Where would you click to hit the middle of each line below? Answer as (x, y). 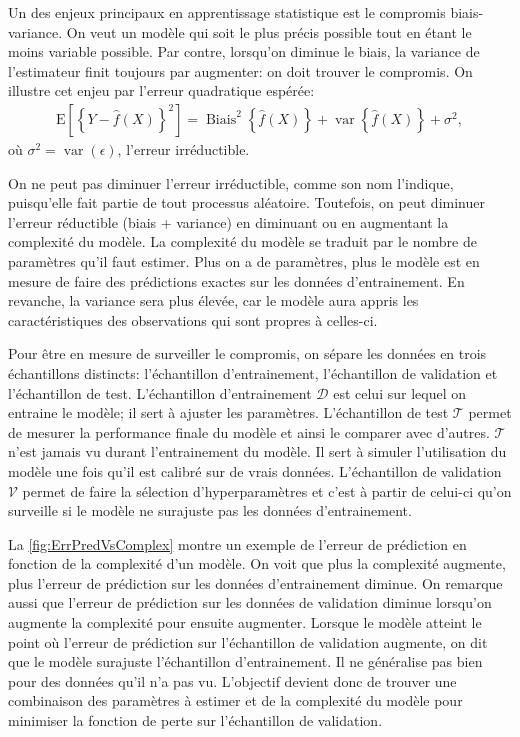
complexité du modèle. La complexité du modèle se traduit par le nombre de (242, 241)
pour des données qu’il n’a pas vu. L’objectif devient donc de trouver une (232, 680)
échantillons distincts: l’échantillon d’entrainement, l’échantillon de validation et (253, 372)
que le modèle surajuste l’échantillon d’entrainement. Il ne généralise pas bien (245, 661)
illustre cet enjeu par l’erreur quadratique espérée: (161, 90)
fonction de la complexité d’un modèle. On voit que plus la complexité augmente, (257, 563)
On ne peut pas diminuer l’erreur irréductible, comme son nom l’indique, (231, 182)
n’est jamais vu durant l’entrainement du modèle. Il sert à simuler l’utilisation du (257, 451)
